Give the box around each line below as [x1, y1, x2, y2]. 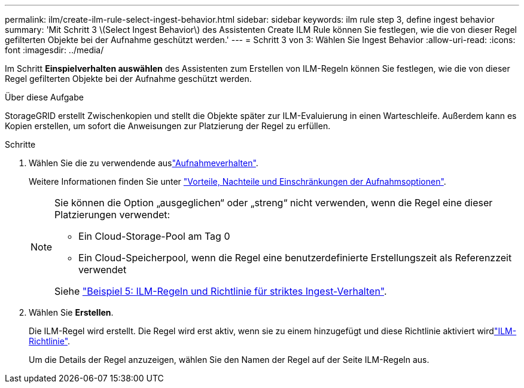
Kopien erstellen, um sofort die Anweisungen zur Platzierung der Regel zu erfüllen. [5, 121, 331, 131]
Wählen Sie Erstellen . [29, 307, 114, 317]
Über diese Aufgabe [5, 92, 84, 102]
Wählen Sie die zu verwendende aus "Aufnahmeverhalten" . [29, 158, 258, 168]
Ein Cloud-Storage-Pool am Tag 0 [78, 230, 230, 242]
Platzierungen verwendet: [54, 209, 170, 221]
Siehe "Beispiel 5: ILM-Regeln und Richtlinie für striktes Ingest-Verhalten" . [54, 285, 387, 297]
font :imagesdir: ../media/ [5, 45, 104, 55]
